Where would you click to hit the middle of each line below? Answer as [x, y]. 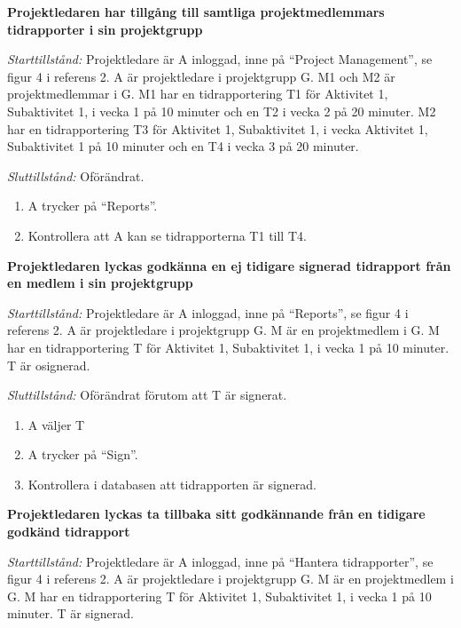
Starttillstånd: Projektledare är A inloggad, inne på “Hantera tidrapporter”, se [220, 561]
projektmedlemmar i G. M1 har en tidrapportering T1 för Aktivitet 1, [198, 94]
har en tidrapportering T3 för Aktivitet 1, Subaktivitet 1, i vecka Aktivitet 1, [218, 128]
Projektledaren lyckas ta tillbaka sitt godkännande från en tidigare [216, 514]
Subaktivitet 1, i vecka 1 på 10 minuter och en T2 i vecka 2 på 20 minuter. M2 [222, 111]
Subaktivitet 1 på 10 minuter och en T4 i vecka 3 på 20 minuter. [183, 146]
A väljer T [56, 424]
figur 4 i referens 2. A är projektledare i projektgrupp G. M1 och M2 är [201, 76]
